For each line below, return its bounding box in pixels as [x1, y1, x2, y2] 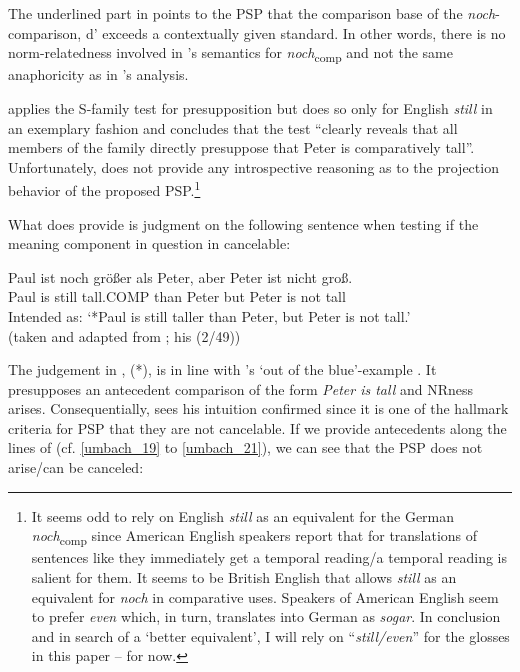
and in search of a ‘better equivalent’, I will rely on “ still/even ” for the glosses [31, 625, 510, 646]
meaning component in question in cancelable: [8, 233, 291, 254]
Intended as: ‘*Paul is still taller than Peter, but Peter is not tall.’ [8, 305, 411, 326]
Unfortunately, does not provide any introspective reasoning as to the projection [8, 156, 499, 177]
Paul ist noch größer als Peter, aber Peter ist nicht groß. [8, 266, 353, 287]
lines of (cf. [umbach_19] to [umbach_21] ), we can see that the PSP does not [8, 437, 483, 458]
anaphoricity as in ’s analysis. [8, 64, 189, 85]
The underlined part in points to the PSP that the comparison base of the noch [8, 3, 496, 23]
